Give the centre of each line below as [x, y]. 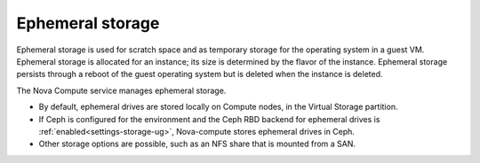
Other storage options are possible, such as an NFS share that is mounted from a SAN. [197, 144]
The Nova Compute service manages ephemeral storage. [121, 90]
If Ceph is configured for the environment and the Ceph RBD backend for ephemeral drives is [209, 119]
